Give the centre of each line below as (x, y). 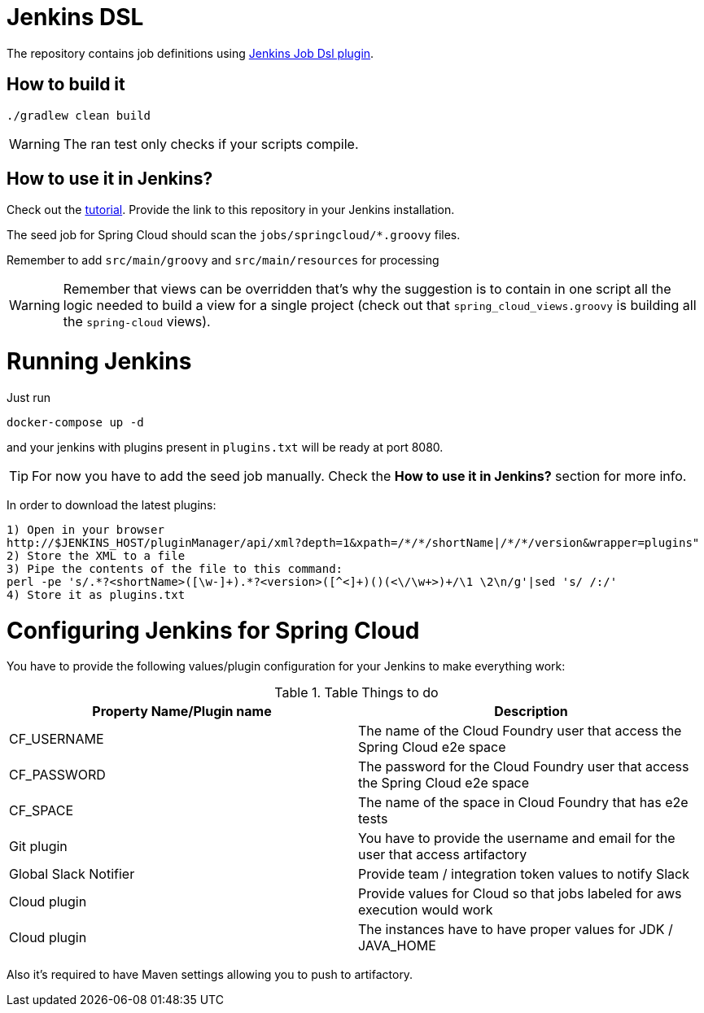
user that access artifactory (443, 855)
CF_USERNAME (57, 739)
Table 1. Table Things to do (356, 693)
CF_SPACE (41, 811)
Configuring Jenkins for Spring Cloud (213, 630)
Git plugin (38, 847)
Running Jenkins (99, 362)
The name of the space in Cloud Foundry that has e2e (523, 803)
